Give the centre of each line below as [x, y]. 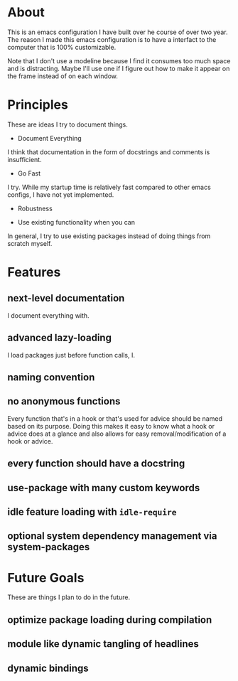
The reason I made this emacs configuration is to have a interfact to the [112, 39]
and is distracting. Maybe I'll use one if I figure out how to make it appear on [119, 68]
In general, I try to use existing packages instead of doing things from [109, 236]
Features [34, 273]
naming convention [51, 377]
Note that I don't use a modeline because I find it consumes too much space [119, 60]
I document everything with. [49, 315]
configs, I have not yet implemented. [61, 194]
